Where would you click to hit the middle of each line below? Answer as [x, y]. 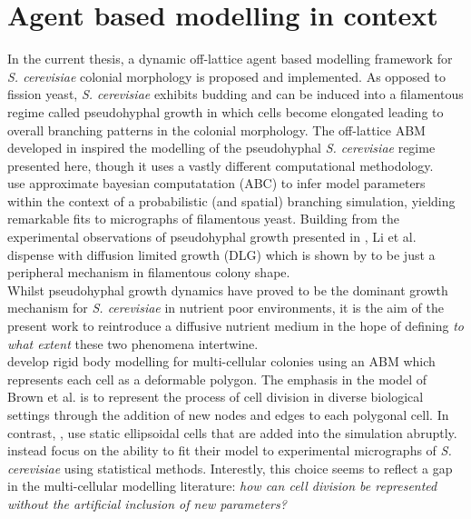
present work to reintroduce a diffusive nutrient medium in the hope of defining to [235, 326]
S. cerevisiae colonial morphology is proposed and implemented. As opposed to [226, 76]
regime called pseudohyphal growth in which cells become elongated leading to [226, 111]
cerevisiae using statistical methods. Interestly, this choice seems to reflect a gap [230, 468]
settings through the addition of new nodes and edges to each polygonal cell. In [228, 414]
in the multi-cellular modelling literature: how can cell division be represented [222, 486]
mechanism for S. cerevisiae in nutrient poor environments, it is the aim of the [226, 308]
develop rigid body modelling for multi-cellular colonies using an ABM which [221, 361]
